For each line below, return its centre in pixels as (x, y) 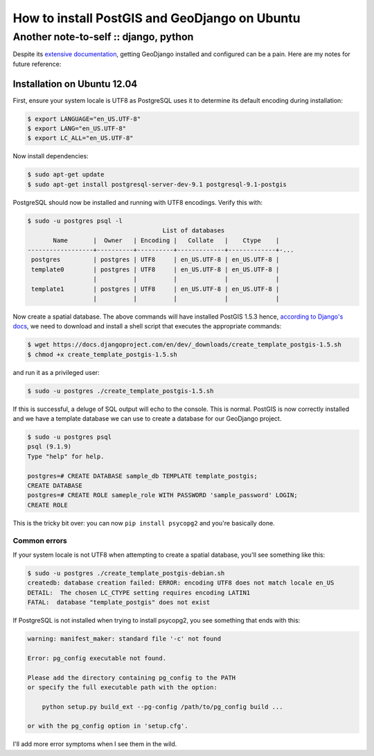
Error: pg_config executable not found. (97, 658)
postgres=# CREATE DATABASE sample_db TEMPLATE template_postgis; (142, 476)
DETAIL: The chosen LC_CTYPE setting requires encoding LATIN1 (139, 593)
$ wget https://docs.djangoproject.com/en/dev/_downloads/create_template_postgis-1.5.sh (185, 345)
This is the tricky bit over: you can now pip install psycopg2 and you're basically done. (144, 523)
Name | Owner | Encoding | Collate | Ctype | (166, 240)
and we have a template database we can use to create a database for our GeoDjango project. (147, 419)
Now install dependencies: (51, 156)
